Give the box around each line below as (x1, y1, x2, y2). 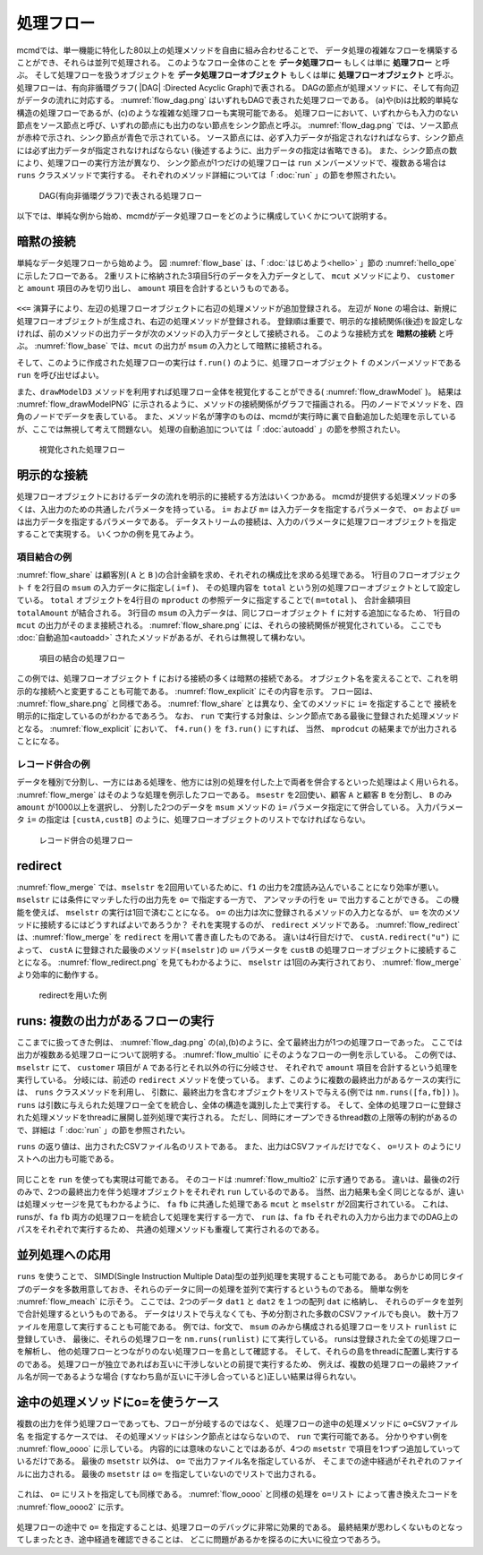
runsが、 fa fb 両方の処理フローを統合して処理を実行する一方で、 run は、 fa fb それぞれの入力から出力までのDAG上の (16, 1211, 459, 1222)
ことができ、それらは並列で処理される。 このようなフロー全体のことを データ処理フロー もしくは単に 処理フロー (16, 56, 433, 67)
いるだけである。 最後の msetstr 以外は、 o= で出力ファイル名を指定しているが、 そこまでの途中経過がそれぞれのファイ (16, 1456, 464, 1466)
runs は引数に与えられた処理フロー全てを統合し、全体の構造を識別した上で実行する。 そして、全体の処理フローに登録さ (16, 1099, 462, 1110)
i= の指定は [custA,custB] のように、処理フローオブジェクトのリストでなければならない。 (26, 814, 370, 825)
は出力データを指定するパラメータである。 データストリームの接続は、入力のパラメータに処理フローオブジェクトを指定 (16, 516, 457, 527)
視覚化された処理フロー (38, 444, 125, 455)
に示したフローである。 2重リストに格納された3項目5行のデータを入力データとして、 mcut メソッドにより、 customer (16, 270, 455, 281)
